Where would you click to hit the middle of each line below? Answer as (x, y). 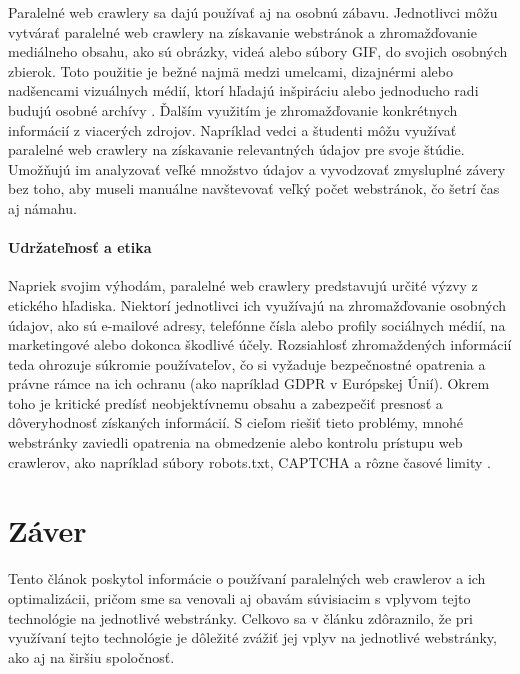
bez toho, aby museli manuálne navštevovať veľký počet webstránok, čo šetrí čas (254, 188)
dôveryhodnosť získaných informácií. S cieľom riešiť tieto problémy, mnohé (236, 422)
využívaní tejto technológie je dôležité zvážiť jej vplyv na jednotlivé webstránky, (252, 637)
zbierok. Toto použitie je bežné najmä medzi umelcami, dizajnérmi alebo (230, 70)
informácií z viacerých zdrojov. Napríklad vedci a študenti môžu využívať (232, 129)
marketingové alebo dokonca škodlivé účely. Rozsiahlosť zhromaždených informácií (260, 344)
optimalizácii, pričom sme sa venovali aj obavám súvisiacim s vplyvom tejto (239, 597)
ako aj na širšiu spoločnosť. (91, 656)
